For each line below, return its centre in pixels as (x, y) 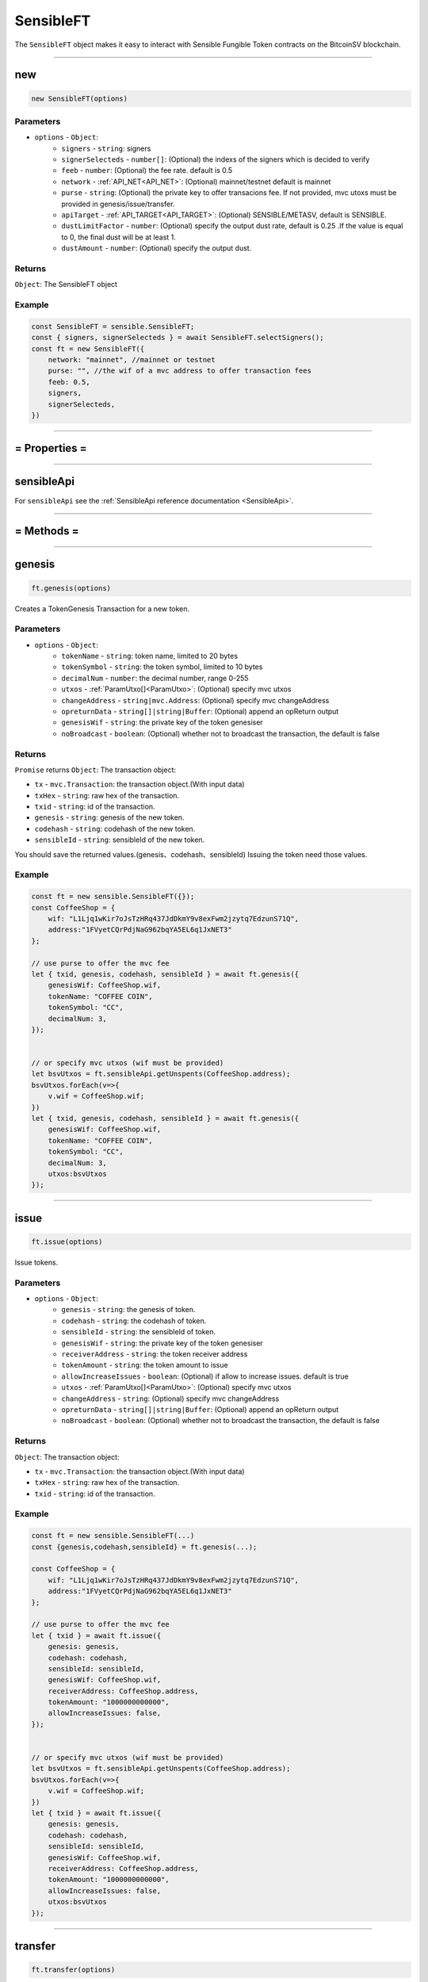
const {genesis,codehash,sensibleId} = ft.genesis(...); (144, 1547)
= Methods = (47, 531)
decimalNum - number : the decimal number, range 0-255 (155, 678)
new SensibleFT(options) (80, 98)
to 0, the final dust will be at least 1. (118, 237)
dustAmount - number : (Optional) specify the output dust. (157, 248)
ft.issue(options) (67, 1242)
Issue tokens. (36, 1262)
